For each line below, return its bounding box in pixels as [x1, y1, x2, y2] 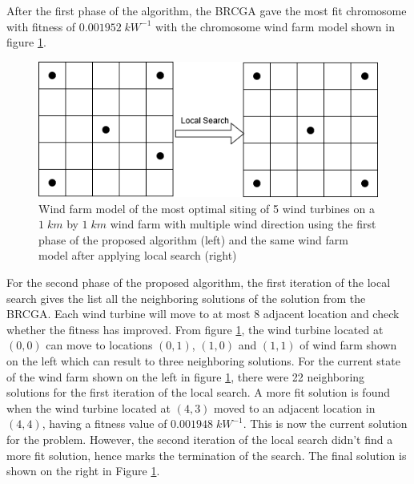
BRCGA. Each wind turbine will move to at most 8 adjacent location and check [6, 305, 400, 322]
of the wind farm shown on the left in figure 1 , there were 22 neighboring [6, 368, 365, 385]
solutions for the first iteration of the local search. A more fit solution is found [6, 384, 391, 401]
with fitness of [6, 18, 76, 34]
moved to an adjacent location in [214, 399, 376, 416]
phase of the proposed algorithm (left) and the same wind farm [38, 231, 348, 248]
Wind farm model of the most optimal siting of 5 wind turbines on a [38, 200, 375, 216]
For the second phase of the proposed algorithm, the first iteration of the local [6, 274, 391, 290]
